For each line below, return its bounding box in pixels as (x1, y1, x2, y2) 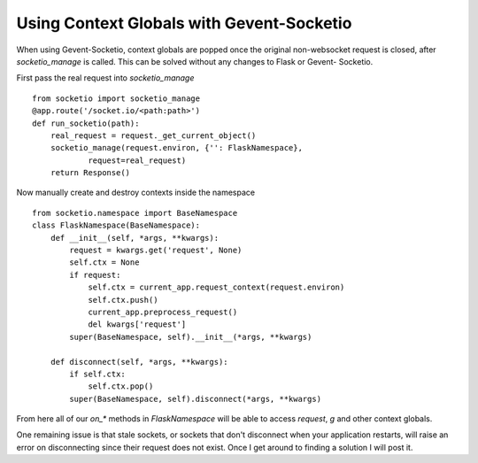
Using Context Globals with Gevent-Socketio (16, 13, 352, 33)
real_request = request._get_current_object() (50, 130, 257, 141)
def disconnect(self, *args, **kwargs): (50, 357, 229, 367)
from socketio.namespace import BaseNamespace (32, 208, 238, 218)
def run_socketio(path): (32, 118, 140, 128)
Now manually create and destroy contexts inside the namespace (16, 187, 256, 198)
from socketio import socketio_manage (32, 93, 201, 104)
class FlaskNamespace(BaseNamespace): (32, 220, 201, 230)
